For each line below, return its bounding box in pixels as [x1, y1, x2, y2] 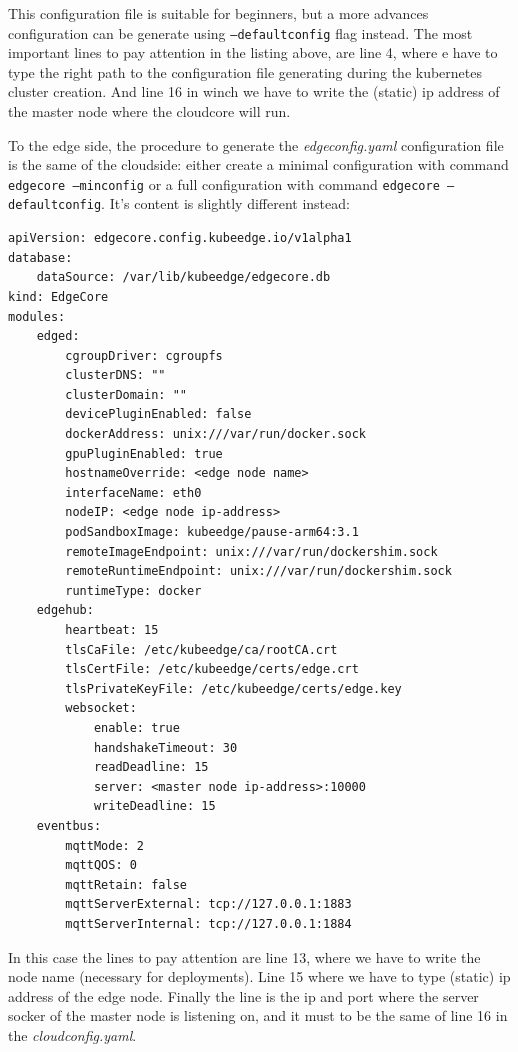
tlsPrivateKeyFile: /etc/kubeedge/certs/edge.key [65, 681, 402, 696]
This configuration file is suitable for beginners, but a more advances [8, 3, 429, 23]
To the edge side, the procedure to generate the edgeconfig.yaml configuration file [8, 134, 504, 155]
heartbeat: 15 [65, 623, 159, 637]
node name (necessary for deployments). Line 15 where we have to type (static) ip [8, 966, 511, 987]
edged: [36, 329, 80, 344]
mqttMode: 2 [65, 838, 145, 853]
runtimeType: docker [65, 583, 202, 598]
